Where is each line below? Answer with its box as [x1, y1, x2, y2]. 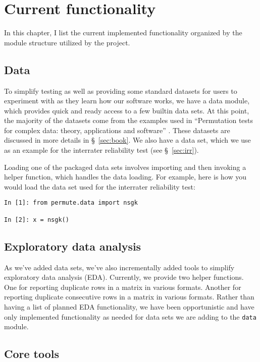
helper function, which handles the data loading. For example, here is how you [4, 171, 247, 182]
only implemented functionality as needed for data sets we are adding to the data [4, 311, 256, 322]
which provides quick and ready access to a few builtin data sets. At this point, [4, 105, 249, 115]
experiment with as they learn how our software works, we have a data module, [4, 95, 250, 106]
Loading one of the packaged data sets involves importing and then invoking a [4, 161, 246, 172]
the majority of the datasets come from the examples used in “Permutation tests [4, 115, 253, 126]
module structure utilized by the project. [4, 37, 130, 47]
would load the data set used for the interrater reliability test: [4, 181, 195, 192]
